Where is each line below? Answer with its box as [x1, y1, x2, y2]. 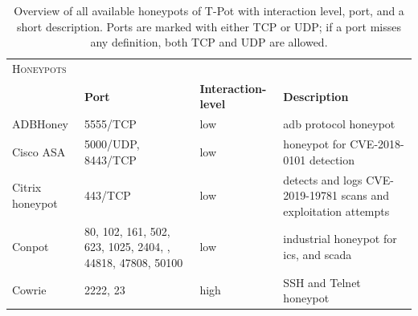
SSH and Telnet [283, 273, 361, 290]
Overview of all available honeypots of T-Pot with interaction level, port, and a [14, 2, 404, 18]
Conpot [12, 238, 49, 255]
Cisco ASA [12, 143, 66, 160]
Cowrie [12, 282, 47, 298]
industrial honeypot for [283, 230, 397, 247]
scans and [341, 187, 389, 204]
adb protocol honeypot [283, 115, 395, 132]
